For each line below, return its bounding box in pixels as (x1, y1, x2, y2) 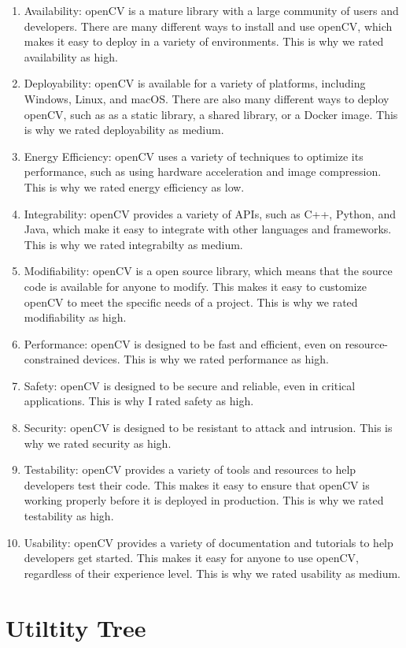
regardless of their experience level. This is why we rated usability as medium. (24, 564, 400, 581)
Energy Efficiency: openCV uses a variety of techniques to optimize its (24, 147, 364, 164)
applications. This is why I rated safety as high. (24, 393, 254, 409)
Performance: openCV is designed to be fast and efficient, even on (24, 335, 341, 352)
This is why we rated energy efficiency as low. (24, 178, 245, 195)
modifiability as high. (24, 309, 127, 326)
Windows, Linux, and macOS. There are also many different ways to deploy (24, 90, 389, 106)
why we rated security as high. (24, 434, 172, 451)
